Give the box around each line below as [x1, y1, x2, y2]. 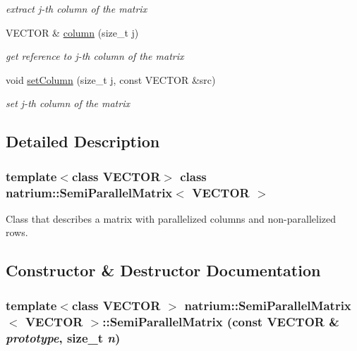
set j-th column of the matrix [6, 96, 130, 111]
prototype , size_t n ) [6, 328, 121, 346]
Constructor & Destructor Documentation [6, 259, 321, 281]
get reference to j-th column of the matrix [6, 49, 184, 63]
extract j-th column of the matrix [6, 1, 147, 16]
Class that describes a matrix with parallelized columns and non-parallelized [6, 211, 336, 226]
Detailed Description [6, 130, 160, 152]
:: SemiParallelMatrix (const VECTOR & [102, 312, 339, 330]
